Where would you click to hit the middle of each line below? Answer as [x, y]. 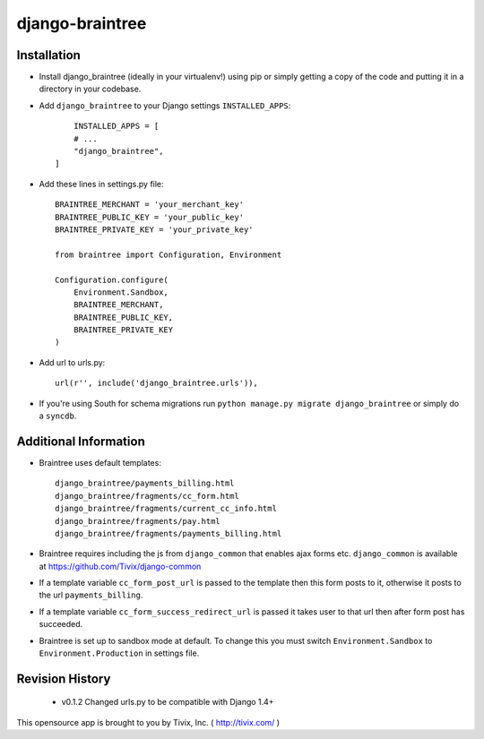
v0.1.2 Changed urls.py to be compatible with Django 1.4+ [168, 702]
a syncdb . [58, 416]
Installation [48, 55]
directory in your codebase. [90, 89]
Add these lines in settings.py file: [102, 184]
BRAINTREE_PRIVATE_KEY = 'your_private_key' [155, 229]
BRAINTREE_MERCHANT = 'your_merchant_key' [150, 205]
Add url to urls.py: [72, 362]
